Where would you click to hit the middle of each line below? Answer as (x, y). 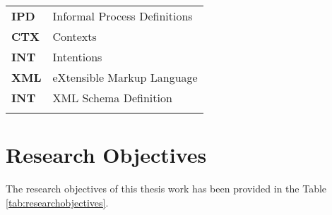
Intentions (77, 57)
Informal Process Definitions (123, 16)
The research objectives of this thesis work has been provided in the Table (166, 189)
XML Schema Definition (112, 98)
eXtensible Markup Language (125, 77)
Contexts (75, 36)
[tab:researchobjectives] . (57, 202)
